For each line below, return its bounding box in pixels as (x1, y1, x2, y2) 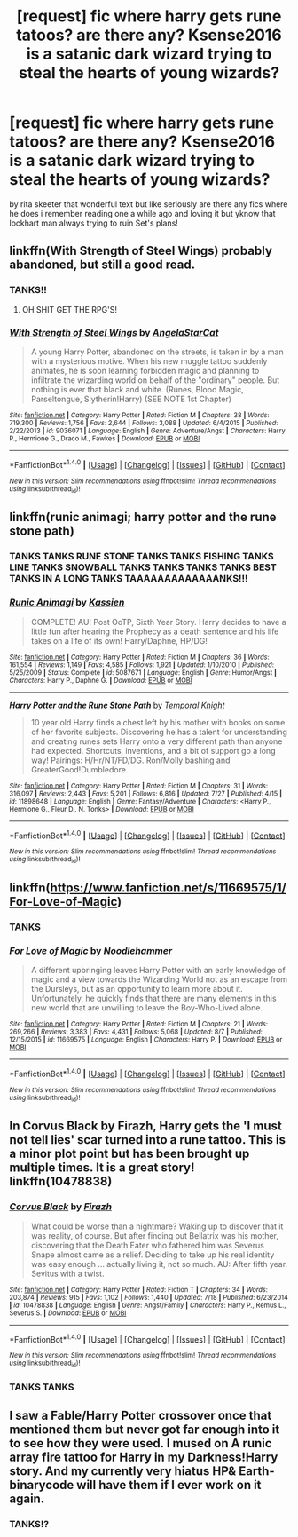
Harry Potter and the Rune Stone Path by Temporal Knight (9, 700, 225, 710)
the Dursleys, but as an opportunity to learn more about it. (30, 984, 243, 994)
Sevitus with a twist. (30, 1268, 105, 1279)
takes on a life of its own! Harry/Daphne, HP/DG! (30, 635, 208, 646)
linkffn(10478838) (9, 1174, 113, 1189)
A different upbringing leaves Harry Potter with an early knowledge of (30, 965, 286, 976)
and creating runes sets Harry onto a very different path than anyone (30, 735, 283, 747)
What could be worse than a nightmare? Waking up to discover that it (30, 1221, 284, 1232)
